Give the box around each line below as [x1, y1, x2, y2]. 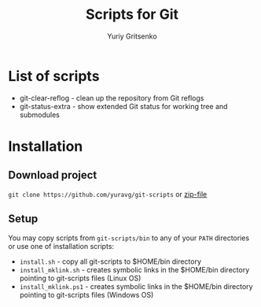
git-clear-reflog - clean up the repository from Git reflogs [19, 93, 204, 103]
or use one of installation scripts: [8, 241, 115, 250]
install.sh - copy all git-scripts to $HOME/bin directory [19, 257, 202, 266]
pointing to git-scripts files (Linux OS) [19, 273, 142, 283]
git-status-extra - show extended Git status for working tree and [19, 101, 228, 111]
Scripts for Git [85, 5, 179, 24]
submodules [19, 110, 61, 119]
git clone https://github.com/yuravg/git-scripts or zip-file [8, 189, 208, 199]
